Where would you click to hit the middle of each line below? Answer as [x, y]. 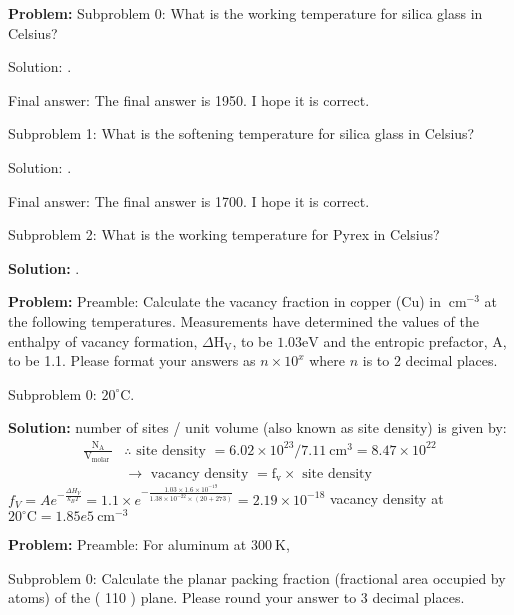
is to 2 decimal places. [430, 360]
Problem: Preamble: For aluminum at [127, 544]
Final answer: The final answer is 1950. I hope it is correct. [189, 99]
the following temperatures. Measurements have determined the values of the [243, 320]
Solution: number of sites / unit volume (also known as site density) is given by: [257, 427]
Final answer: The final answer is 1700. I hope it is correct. [189, 200]
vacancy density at [386, 498]
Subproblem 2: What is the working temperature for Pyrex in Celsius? [224, 234]
